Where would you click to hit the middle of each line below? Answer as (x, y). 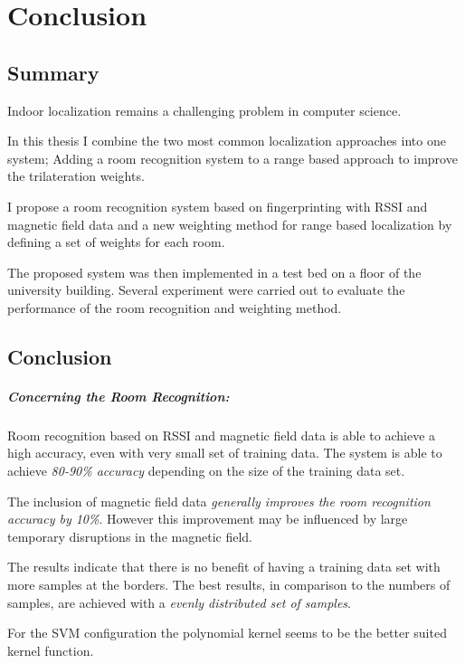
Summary (53, 72)
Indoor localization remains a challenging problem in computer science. (204, 110)
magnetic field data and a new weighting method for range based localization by (230, 224)
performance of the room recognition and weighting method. (175, 307)
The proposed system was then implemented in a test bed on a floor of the (214, 272)
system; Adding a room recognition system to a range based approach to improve (232, 158)
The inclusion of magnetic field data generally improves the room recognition (219, 501)
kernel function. (51, 650)
